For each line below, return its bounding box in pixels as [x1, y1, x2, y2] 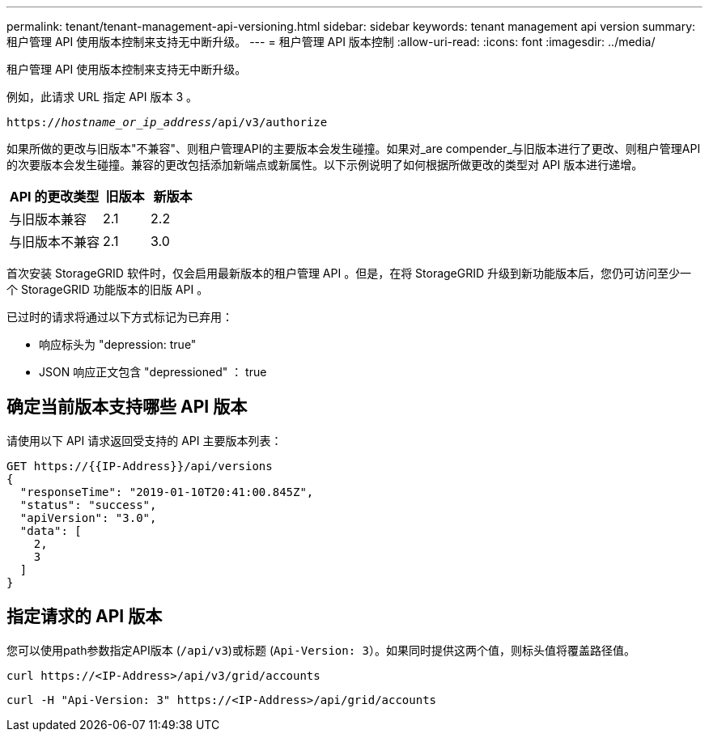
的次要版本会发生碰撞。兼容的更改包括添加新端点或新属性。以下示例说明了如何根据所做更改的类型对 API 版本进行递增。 [6, 158, 643, 172]
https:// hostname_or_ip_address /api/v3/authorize [6, 116, 328, 129]
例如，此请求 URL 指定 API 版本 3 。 [6, 90, 197, 104]
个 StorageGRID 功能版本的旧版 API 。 [6, 282, 209, 296]
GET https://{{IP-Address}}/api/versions [6, 459, 273, 473]
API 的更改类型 [9, 189, 100, 205]
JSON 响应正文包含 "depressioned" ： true [39, 365, 267, 379]
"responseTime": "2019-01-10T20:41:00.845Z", [19, 485, 314, 498]
